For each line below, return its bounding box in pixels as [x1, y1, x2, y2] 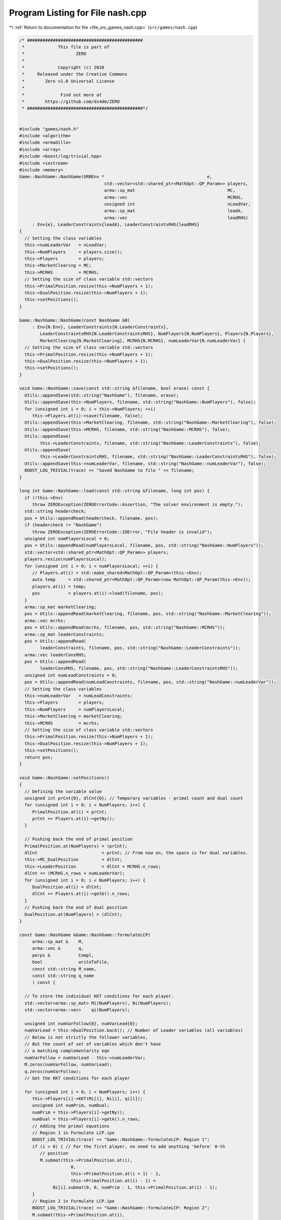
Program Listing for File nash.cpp [9, 7, 147, 18]
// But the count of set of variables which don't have [24, 1041, 161, 1047]
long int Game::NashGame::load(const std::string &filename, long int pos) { [19, 488, 210, 494]
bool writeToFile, [32, 959, 110, 965]
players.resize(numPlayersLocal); [24, 556, 107, 562]
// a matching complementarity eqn [24, 1048, 110, 1054]
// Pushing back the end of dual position [24, 905, 128, 910]
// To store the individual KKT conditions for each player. [24, 994, 174, 999]
